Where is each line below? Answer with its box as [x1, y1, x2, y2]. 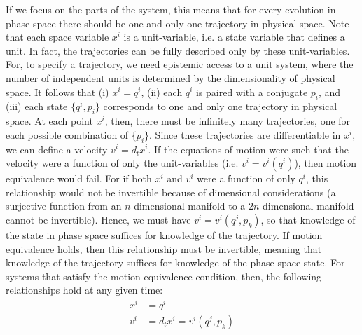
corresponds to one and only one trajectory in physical [103, 99, 337, 114]
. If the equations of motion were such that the [148, 142, 349, 156]
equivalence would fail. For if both [6, 171, 152, 186]
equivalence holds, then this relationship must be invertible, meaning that [6, 241, 322, 256]
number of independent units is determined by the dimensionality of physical [6, 70, 335, 85]
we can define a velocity [6, 142, 108, 156]
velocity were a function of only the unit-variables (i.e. [6, 156, 239, 170]
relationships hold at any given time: [6, 282, 163, 297]
